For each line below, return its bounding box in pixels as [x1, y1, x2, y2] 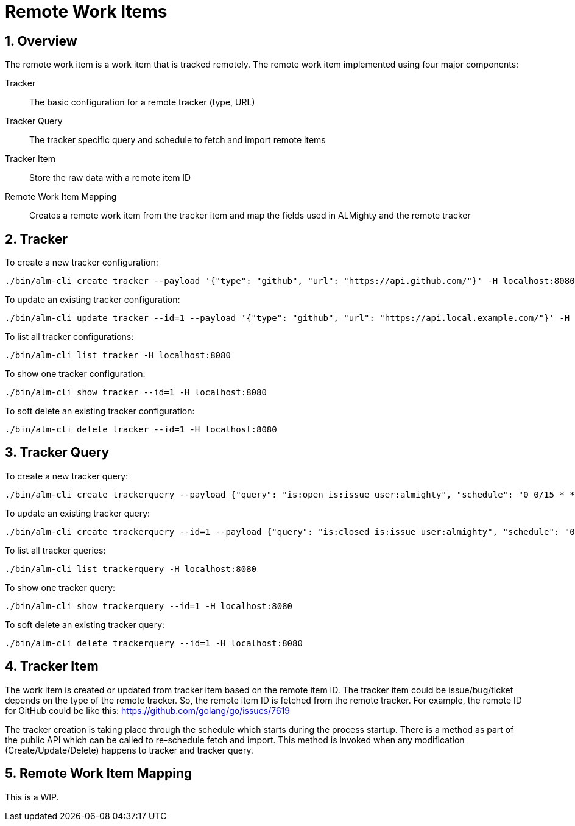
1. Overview [5, 33, 77, 49]
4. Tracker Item [5, 658, 99, 674]
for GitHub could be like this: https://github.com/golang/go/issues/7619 [5, 705, 291, 716]
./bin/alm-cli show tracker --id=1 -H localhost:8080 [5, 387, 267, 398]
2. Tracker [5, 231, 68, 247]
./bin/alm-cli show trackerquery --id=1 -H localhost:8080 [5, 601, 293, 611]
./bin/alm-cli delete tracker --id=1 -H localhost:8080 [5, 425, 277, 435]
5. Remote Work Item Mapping [5, 766, 192, 782]
